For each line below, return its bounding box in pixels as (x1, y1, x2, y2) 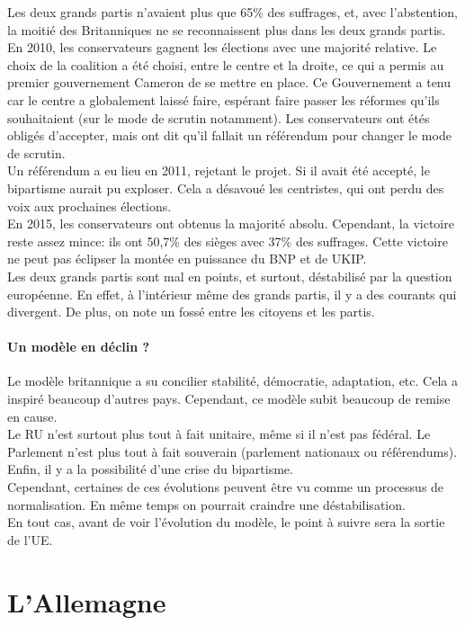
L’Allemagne (7, 583, 166, 620)
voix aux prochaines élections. (7, 196, 172, 215)
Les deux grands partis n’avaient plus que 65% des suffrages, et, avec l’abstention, (7, 3, 459, 21)
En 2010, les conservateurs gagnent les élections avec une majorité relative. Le (7, 38, 437, 57)
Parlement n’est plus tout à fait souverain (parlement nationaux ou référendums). (7, 442, 458, 460)
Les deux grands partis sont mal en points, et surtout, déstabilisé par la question (7, 266, 452, 285)
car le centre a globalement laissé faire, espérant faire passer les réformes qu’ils (7, 90, 440, 109)
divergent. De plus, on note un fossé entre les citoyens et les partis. (7, 302, 375, 321)
